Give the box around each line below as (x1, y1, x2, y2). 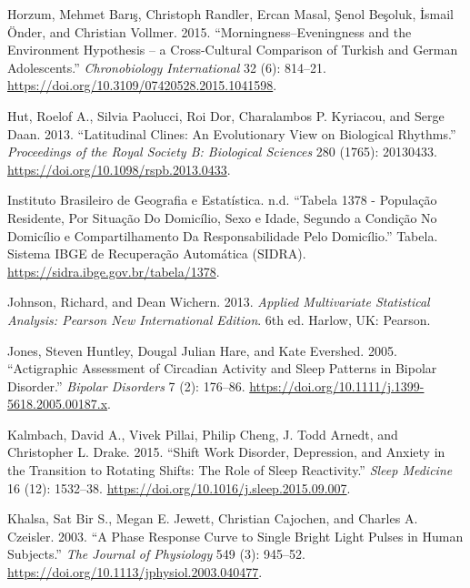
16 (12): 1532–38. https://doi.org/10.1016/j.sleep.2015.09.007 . (7, 478, 351, 497)
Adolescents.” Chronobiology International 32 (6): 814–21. (7, 57, 326, 76)
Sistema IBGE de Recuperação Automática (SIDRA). (7, 244, 306, 263)
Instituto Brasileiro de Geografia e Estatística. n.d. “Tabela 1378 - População (7, 190, 437, 209)
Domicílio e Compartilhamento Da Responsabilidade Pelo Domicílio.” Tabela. (7, 226, 438, 245)
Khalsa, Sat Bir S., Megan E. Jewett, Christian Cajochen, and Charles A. (7, 509, 418, 528)
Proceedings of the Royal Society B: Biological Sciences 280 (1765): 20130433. (7, 142, 437, 161)
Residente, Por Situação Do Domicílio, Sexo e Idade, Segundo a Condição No (7, 208, 437, 227)
